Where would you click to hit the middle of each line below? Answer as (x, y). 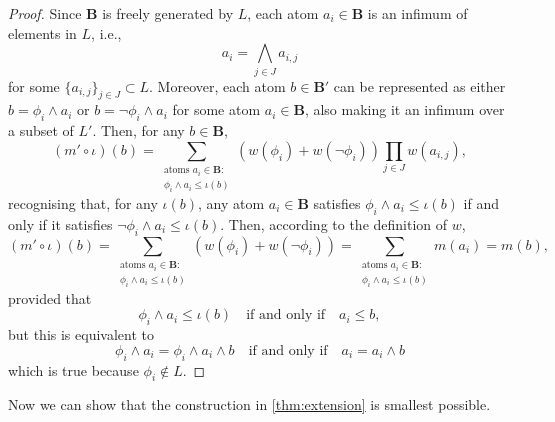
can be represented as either (419, 85)
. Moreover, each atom (217, 85)
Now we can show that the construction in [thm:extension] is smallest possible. (249, 404)
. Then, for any (138, 130)
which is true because (73, 369)
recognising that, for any (83, 203)
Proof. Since (45, 13)
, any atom (231, 203)
